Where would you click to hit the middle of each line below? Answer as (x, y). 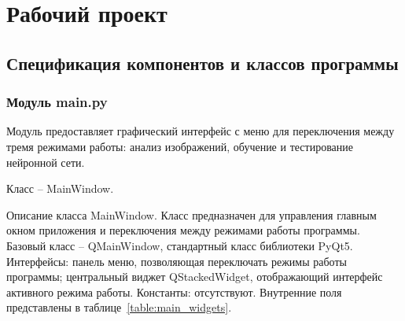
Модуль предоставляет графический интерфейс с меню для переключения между (201, 131)
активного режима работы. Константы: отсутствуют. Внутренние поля (174, 291)
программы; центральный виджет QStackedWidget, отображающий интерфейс (195, 277)
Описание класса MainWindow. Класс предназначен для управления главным (191, 214)
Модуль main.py (57, 102)
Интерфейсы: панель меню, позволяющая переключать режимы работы (177, 261)
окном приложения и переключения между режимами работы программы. (183, 230)
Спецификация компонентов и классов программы (202, 63)
